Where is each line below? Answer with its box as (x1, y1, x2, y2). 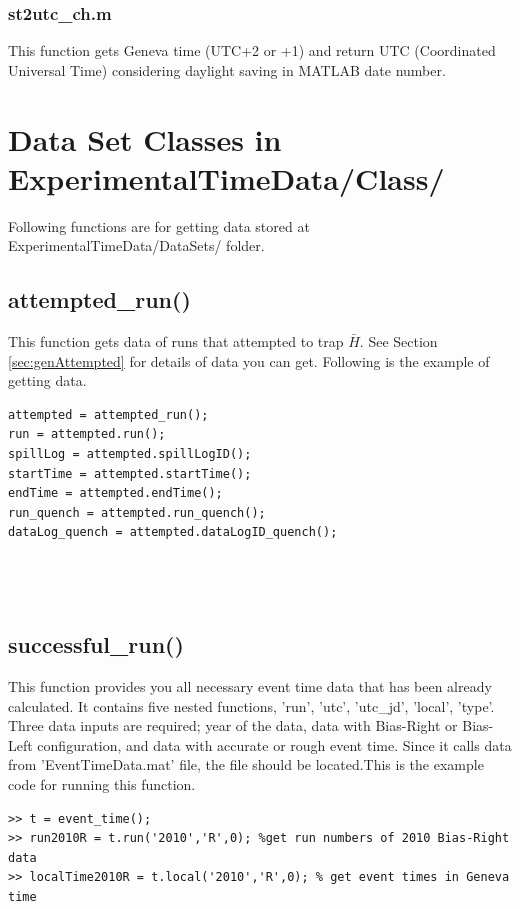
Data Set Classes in (8, 118, 282, 159)
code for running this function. (8, 774, 196, 794)
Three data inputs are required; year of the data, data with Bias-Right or (8, 715, 458, 736)
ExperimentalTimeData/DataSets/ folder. (8, 235, 265, 256)
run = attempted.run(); (8, 427, 166, 442)
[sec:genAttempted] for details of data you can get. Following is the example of (8, 350, 490, 371)
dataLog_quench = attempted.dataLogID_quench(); (8, 525, 338, 540)
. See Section (359, 331, 438, 352)
